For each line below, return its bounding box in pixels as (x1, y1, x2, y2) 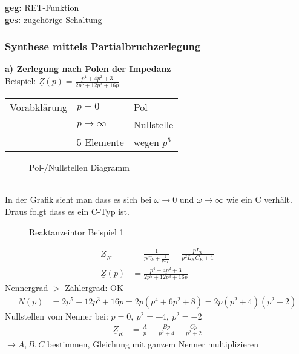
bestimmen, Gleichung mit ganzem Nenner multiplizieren (47, 338, 259, 350)
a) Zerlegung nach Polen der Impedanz (5, 62, 171, 75)
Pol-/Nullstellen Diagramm (29, 161, 130, 174)
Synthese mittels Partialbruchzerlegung (5, 39, 201, 54)
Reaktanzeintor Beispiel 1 (29, 225, 124, 238)
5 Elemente (76, 135, 124, 149)
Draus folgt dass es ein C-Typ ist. (5, 205, 130, 217)
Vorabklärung (10, 100, 67, 114)
